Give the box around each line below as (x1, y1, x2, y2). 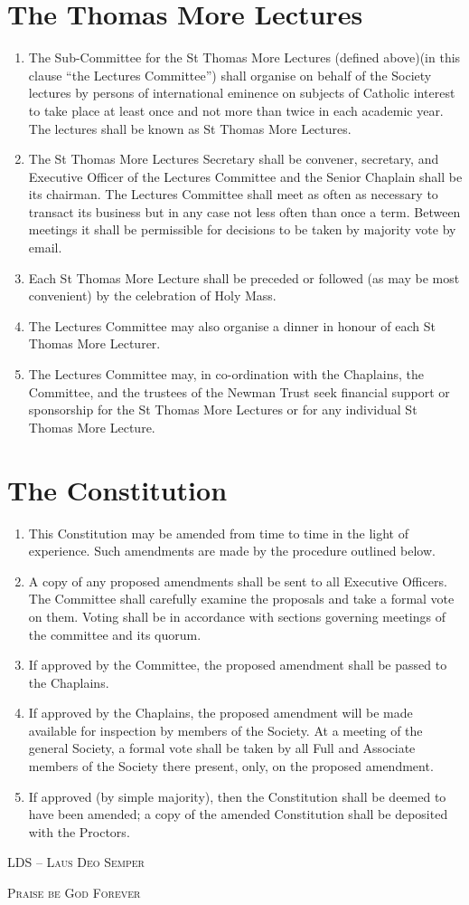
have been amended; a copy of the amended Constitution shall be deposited (28, 805, 448, 824)
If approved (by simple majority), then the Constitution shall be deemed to (28, 786, 446, 805)
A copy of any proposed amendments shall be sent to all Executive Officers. (28, 571, 447, 590)
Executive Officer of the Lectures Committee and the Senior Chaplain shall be (28, 167, 463, 186)
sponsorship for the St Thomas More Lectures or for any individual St (28, 400, 417, 419)
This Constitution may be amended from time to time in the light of (28, 523, 408, 542)
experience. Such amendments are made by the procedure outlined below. (28, 541, 436, 560)
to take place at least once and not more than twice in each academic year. (28, 100, 444, 119)
